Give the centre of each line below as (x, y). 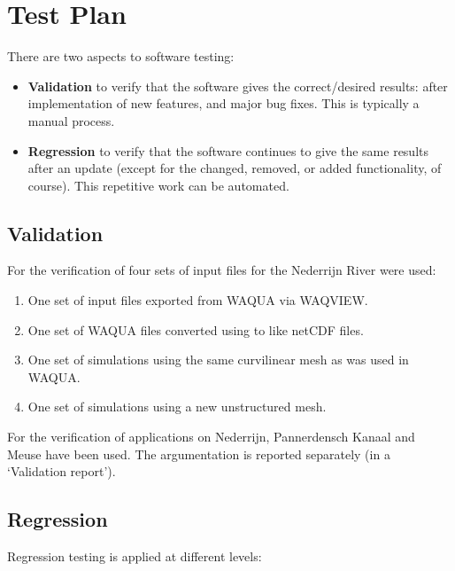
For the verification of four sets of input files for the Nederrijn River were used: (222, 270)
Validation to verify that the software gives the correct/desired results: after (238, 86)
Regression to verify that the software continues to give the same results (228, 150)
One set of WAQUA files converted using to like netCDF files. (196, 329)
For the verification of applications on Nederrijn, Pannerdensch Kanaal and (211, 437)
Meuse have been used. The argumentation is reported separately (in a (199, 454)
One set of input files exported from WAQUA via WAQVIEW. (198, 300)
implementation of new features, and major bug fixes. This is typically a (224, 103)
